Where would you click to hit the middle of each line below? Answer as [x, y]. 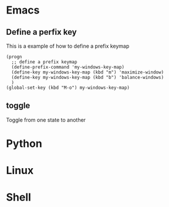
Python [24, 143]
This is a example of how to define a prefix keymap [68, 46]
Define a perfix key [42, 32]
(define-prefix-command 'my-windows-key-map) [68, 67]
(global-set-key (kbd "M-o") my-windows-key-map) [68, 88]
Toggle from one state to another [46, 120]
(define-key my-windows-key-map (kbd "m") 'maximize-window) [88, 72]
